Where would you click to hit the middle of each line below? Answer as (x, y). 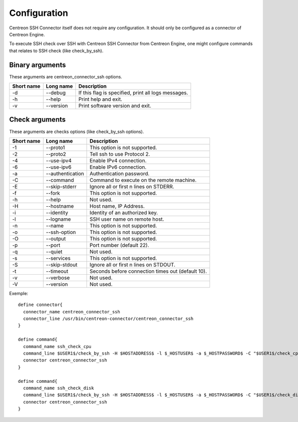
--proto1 (55, 147)
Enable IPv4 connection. (118, 160)
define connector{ (40, 305)
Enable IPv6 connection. (118, 167)
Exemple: (19, 293)
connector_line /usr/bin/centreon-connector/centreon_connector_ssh (108, 319)
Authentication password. (120, 174)
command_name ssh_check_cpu (57, 346)
